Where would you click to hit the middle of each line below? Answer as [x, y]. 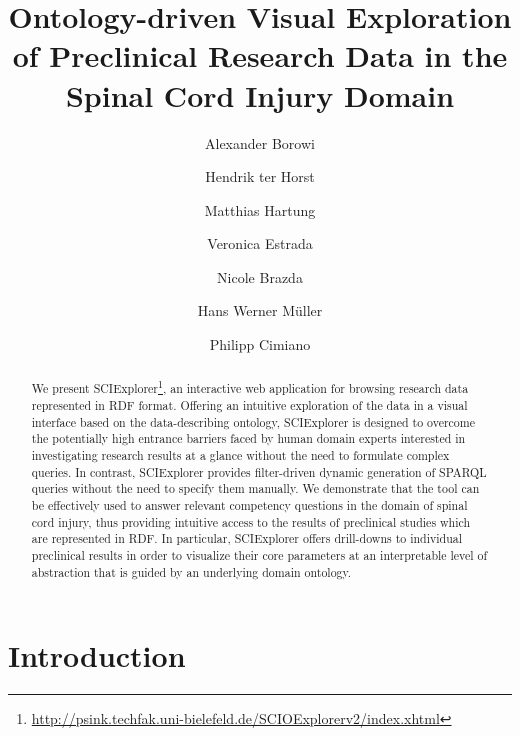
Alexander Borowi [260, 142]
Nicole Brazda [260, 276]
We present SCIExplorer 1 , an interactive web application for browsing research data [250, 387]
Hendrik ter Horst [260, 176]
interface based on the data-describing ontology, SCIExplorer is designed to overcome [253, 421]
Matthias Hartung [260, 209]
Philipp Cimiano [260, 344]
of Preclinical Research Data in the [260, 55]
